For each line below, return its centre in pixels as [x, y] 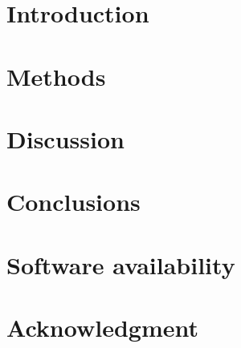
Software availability [121, 264]
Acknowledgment [102, 328]
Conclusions [74, 202]
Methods [56, 76]
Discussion [65, 138]
